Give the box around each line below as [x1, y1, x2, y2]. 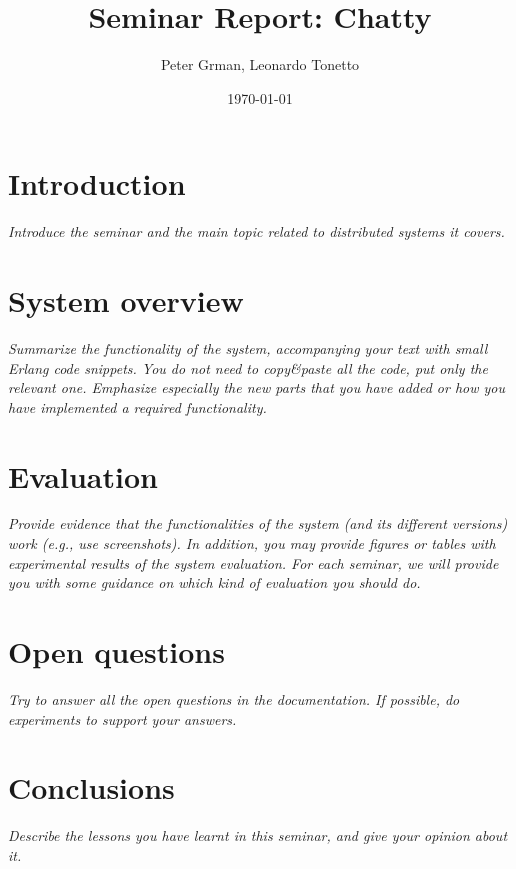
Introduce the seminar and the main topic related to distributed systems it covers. [8, 221, 505, 242]
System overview [8, 280, 244, 321]
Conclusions [8, 767, 175, 808]
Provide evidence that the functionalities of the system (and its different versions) [8, 513, 508, 534]
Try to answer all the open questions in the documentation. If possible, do [8, 688, 460, 709]
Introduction [8, 163, 186, 204]
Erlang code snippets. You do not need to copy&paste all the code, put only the [8, 357, 488, 378]
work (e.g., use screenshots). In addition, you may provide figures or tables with [8, 533, 496, 554]
